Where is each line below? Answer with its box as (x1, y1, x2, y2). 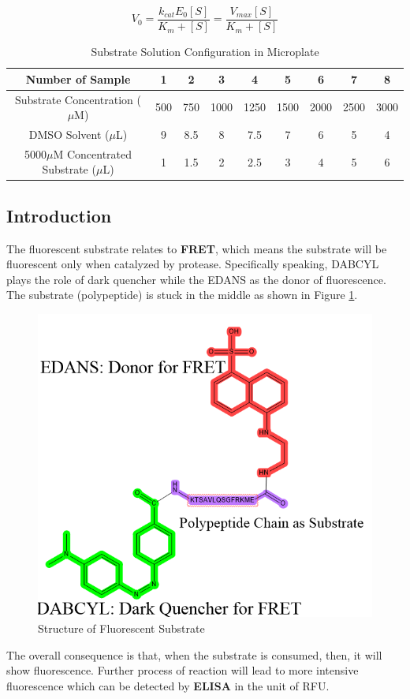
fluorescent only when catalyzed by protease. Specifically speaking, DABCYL (6, 256, 379, 272)
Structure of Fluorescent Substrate (38, 619, 205, 636)
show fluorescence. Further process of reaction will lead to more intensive (6, 662, 359, 678)
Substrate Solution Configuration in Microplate (91, 43, 319, 60)
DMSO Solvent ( (28, 125, 110, 142)
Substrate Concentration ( (14, 91, 141, 107)
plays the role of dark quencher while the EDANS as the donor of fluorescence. (6, 271, 386, 287)
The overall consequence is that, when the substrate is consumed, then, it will (6, 646, 382, 663)
